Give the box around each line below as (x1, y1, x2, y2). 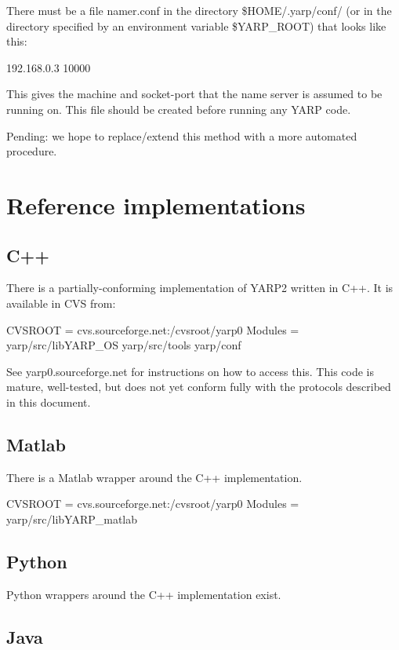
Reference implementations (6, 188, 306, 221)
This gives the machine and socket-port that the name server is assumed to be (6, 86, 383, 102)
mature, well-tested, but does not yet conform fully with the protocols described (6, 378, 391, 395)
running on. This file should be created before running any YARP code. (6, 100, 351, 117)
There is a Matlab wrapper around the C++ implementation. (6, 469, 303, 485)
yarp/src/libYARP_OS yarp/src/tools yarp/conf (6, 337, 241, 353)
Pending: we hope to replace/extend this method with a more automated (6, 127, 357, 144)
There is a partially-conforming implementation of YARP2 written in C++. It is (6, 279, 394, 296)
